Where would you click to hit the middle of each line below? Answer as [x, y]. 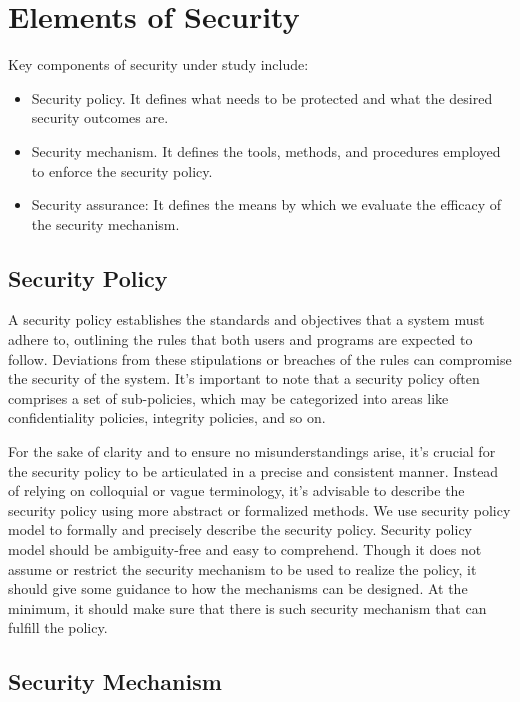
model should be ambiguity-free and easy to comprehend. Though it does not [245, 549]
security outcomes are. [100, 117]
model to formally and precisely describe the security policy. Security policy [240, 529]
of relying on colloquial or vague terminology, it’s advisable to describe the [236, 490]
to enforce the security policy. [122, 170]
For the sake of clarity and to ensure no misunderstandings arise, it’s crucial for [252, 451]
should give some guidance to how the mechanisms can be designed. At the [238, 588]
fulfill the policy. [58, 627]
